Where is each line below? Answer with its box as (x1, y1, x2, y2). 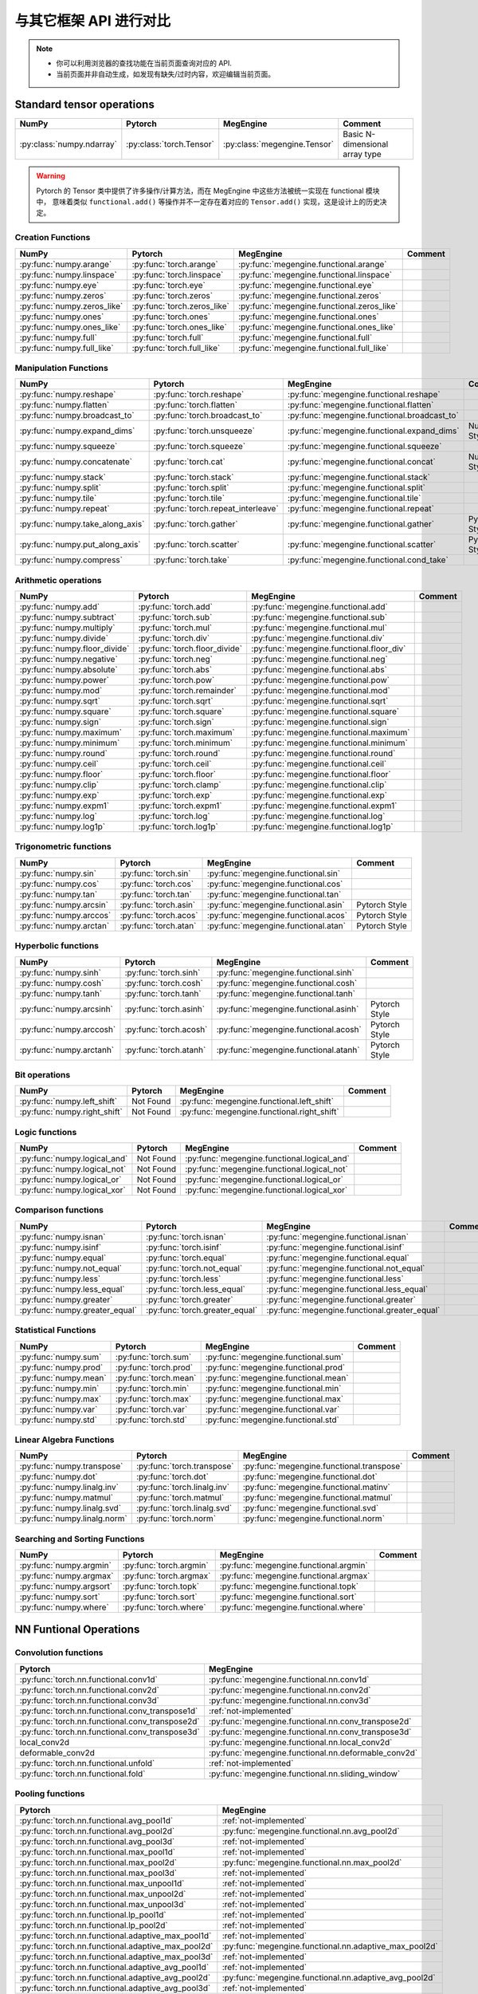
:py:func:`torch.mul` (138, 622, 213, 633)
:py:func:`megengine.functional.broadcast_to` (287, 410, 460, 421)
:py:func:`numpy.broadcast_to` (19, 410, 135, 421)
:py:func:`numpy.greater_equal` (19, 1304, 137, 1315)
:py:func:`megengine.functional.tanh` (216, 987, 356, 999)
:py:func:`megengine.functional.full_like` (237, 342, 390, 353)
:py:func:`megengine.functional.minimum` (251, 738, 408, 749)
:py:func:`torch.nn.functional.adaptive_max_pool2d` (19, 1941, 214, 1952)
